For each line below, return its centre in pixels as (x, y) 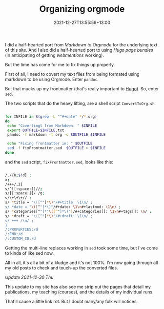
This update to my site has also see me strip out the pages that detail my (78, 287)
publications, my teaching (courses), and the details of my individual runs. (79, 292)
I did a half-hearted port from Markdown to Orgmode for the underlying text (81, 44)
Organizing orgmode (82, 9)
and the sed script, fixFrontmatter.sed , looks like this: (59, 162)
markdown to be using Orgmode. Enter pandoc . (52, 79)
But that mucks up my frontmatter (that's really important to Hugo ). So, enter (82, 88)
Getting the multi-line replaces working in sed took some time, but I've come (82, 248)
